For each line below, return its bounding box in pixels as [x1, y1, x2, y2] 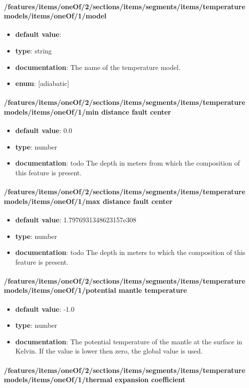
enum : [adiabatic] [15, 78, 69, 88]
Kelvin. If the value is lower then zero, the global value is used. [15, 346, 203, 356]
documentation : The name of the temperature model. [15, 62, 181, 72]
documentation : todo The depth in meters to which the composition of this [15, 247, 246, 257]
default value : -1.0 [15, 304, 75, 314]
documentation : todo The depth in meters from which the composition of [15, 158, 240, 168]
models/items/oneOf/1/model [4, 11, 107, 21]
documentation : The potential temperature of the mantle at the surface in [15, 336, 243, 346]
